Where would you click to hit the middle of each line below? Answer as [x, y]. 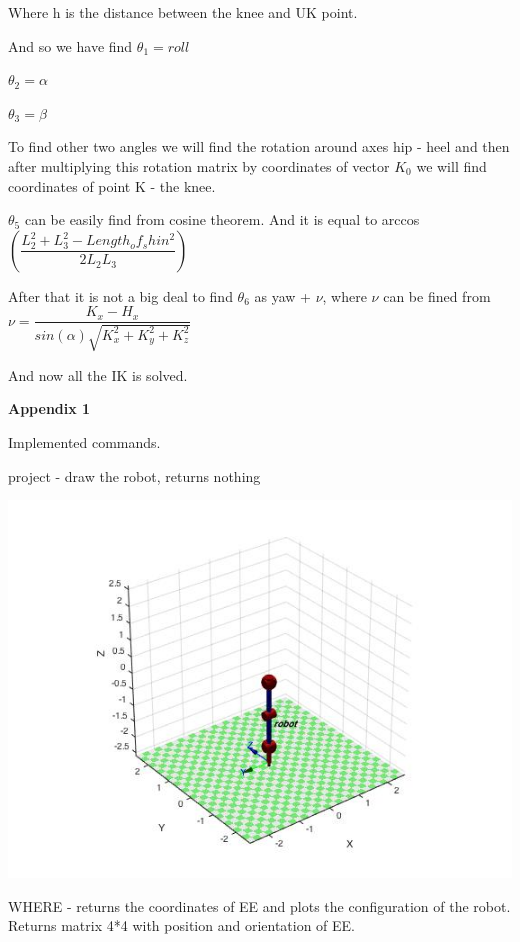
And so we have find [70, 45]
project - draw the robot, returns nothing [134, 475]
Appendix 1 [49, 408]
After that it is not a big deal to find [120, 295]
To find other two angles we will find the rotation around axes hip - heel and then [259, 146]
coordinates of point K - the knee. [112, 185]
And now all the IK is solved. [98, 374]
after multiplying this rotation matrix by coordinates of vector [199, 165]
